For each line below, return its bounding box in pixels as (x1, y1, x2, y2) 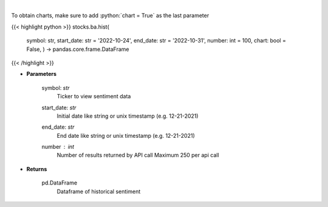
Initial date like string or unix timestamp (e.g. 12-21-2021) (56, 112, 199, 120)
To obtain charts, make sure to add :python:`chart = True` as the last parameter (11, 12, 210, 19)
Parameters (26, 70, 57, 78)
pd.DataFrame (41, 179, 78, 186)
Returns (26, 165, 47, 172)
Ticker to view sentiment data (56, 93, 131, 100)
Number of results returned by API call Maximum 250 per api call (56, 152, 219, 159)
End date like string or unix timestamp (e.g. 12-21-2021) (56, 132, 195, 139)
